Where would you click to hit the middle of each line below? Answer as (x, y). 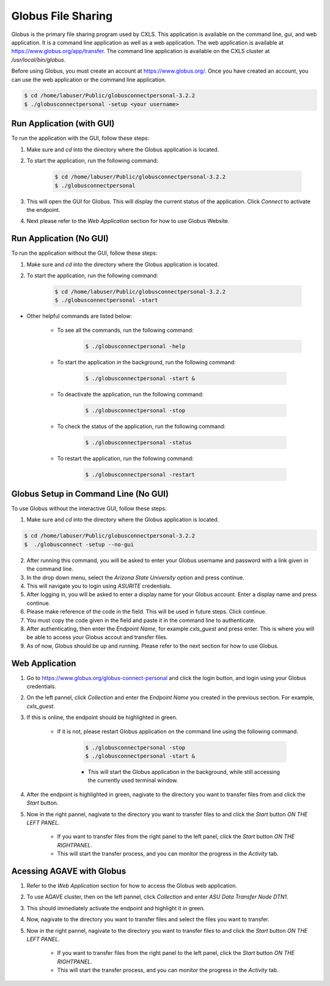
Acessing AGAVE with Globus (69, 871)
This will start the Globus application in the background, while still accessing (184, 772)
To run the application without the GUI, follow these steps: (84, 253)
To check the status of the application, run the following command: (141, 426)
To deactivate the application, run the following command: (130, 394)
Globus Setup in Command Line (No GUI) (90, 494)
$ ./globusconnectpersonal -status (138, 442)
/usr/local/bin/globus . (38, 60)
